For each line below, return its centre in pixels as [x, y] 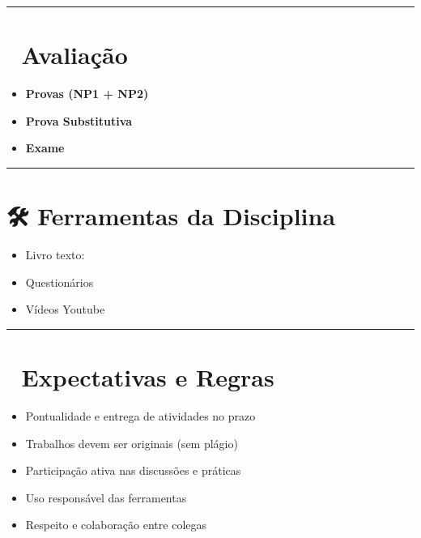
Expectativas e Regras [148, 377]
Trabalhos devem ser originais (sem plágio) [132, 443]
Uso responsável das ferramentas [106, 497]
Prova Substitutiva [79, 120]
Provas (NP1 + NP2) [87, 94]
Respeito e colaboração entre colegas [116, 525]
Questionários [60, 282]
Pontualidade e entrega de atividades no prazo [140, 415]
